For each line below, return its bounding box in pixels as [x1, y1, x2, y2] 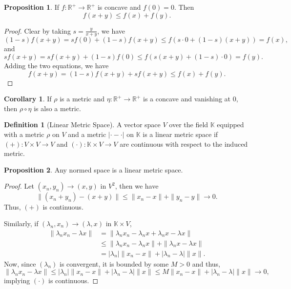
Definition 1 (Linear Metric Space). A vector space [4, 119, 161, 130]
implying [4, 275, 30, 286]
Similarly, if [4, 218, 39, 228]
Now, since [4, 258, 36, 269]
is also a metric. [34, 103, 81, 113]
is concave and [97, 2, 141, 12]
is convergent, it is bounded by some [60, 258, 169, 269]
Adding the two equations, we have [4, 60, 109, 71]
